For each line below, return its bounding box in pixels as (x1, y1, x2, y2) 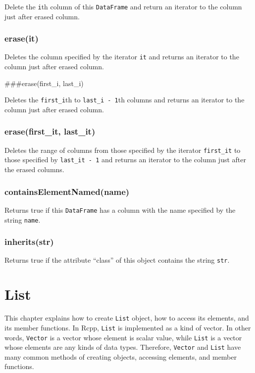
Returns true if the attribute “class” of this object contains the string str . (4, 255, 230, 265)
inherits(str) (4, 235, 54, 248)
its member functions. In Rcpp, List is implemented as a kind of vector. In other (4, 322, 251, 332)
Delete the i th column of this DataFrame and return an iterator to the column (4, 1, 242, 11)
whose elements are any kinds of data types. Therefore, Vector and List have (4, 342, 241, 352)
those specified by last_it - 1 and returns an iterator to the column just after (4, 154, 246, 165)
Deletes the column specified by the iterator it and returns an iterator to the (4, 51, 239, 62)
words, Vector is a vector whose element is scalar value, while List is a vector (4, 332, 242, 342)
